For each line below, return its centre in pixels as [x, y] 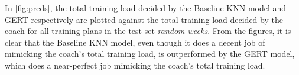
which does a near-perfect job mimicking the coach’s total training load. [135, 65]
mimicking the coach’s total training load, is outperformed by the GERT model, [150, 54]
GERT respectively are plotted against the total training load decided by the [144, 19]
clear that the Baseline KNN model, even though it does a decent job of [135, 42]
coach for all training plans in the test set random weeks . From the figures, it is [148, 31]
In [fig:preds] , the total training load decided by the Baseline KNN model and [146, 8]
